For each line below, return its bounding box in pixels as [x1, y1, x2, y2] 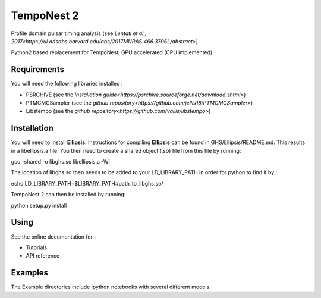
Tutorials [26, 244, 48, 251]
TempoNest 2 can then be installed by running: [11, 191, 126, 198]
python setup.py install [11, 202, 67, 209]
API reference [26, 252, 60, 259]
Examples [11, 268, 49, 278]
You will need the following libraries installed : [11, 80, 123, 87]
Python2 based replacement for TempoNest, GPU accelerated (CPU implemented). [11, 49, 214, 56]
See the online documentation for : [11, 233, 96, 240]
